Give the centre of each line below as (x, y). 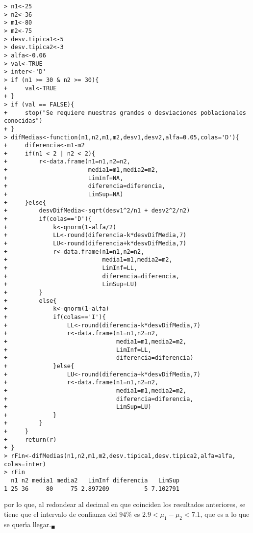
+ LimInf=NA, (64, 178)
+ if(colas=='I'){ (55, 317)
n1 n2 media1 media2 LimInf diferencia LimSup (95, 481)
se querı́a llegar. (28, 524)
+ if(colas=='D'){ (48, 219)
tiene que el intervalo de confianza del (61, 514)
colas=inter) (25, 464)
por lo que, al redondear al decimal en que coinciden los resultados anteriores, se (125, 504)
